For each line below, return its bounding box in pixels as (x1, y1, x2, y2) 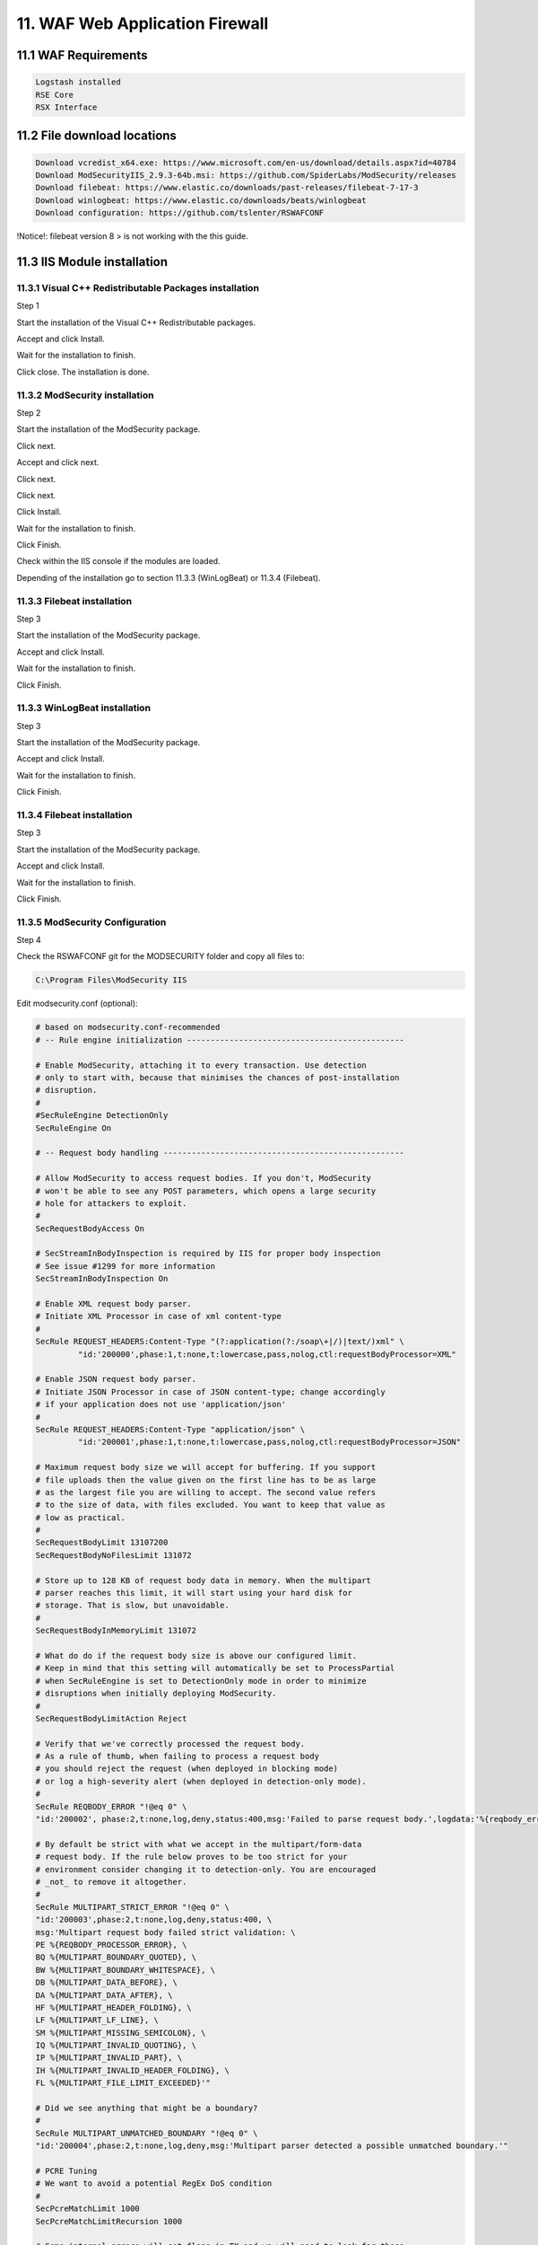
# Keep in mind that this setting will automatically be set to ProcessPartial (35, 1663, 395, 1674)
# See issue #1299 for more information (35, 1261, 215, 1271)
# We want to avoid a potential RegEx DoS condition (35, 2179, 273, 2188)
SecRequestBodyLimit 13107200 (35, 1537, 169, 1548)
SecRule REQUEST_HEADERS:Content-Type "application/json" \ (35, 1424, 306, 1434)
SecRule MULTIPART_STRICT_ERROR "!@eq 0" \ (35, 1902, 230, 1912)
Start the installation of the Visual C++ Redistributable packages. (16, 317, 256, 328)
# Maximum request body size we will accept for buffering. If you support (35, 1462, 377, 1473)
